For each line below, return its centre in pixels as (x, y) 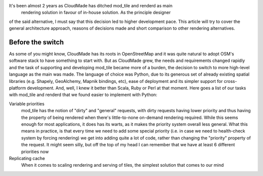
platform (18, 88)
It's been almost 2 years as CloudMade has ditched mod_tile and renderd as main (91, 6)
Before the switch (37, 42)
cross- (230, 81)
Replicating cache (27, 158)
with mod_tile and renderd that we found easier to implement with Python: (83, 95)
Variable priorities (27, 104)
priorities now (35, 152)
